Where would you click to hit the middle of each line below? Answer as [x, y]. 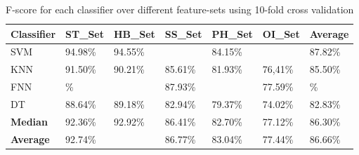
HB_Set [134, 33]
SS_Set [183, 33]
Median [29, 121]
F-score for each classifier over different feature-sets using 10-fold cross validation [180, 9]
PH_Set [232, 33]
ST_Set [85, 33]
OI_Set [281, 33]
